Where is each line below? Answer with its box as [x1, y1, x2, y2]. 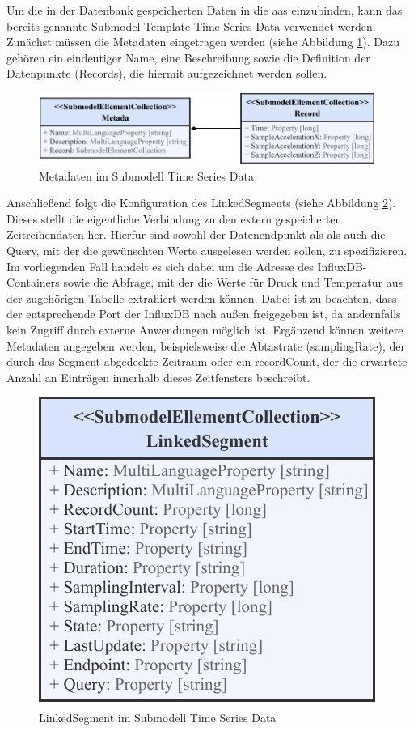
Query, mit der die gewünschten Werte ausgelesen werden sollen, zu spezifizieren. [6, 241, 408, 258]
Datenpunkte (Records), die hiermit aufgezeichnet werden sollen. [6, 65, 327, 82]
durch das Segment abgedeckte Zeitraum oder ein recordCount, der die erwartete [6, 353, 408, 370]
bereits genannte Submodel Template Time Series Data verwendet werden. [6, 17, 376, 34]
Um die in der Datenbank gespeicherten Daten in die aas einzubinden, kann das [6, 2, 403, 18]
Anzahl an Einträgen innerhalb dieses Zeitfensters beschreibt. [6, 368, 310, 385]
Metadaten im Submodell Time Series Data [39, 167, 254, 184]
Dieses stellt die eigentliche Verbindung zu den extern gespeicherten [6, 210, 342, 227]
